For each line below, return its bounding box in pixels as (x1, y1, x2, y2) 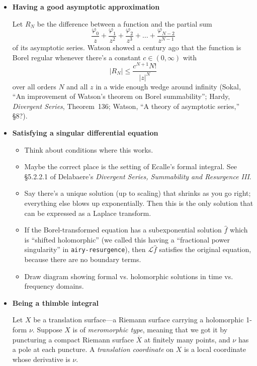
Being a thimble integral (12, 297, 99, 308)
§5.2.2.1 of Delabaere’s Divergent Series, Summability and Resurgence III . (24, 171, 251, 181)
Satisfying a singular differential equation (12, 128, 158, 138)
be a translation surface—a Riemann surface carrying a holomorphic (33, 314, 244, 325)
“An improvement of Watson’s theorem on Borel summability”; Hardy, (12, 91, 230, 101)
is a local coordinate (184, 344, 246, 354)
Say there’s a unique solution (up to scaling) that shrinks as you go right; (24, 188, 251, 198)
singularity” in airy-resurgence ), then (24, 244, 146, 255)
